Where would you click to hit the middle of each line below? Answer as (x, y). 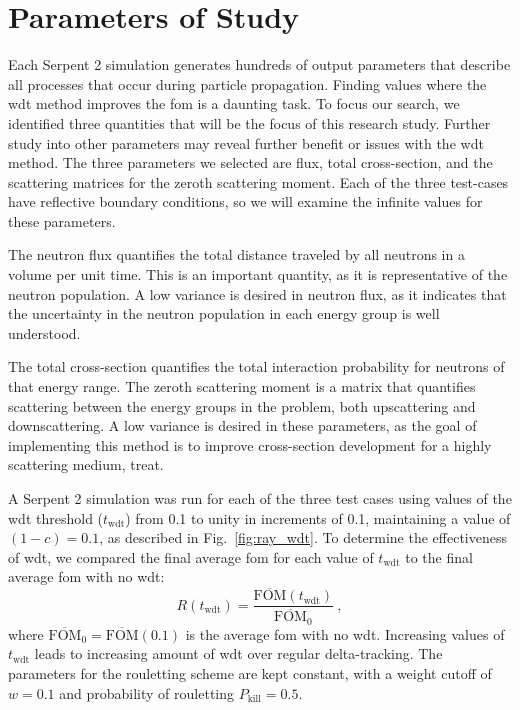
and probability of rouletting (147, 692)
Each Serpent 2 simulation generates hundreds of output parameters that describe (259, 64)
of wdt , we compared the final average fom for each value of (191, 556)
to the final (439, 556)
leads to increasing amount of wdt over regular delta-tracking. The (238, 653)
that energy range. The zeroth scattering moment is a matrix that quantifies (242, 386)
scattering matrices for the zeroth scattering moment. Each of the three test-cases (258, 181)
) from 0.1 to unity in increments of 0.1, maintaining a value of (318, 517)
